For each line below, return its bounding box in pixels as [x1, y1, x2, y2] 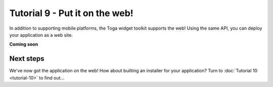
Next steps [9, 54, 44, 63]
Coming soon [9, 41, 38, 47]
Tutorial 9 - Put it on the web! [9, 8, 133, 19]
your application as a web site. [9, 32, 73, 38]
